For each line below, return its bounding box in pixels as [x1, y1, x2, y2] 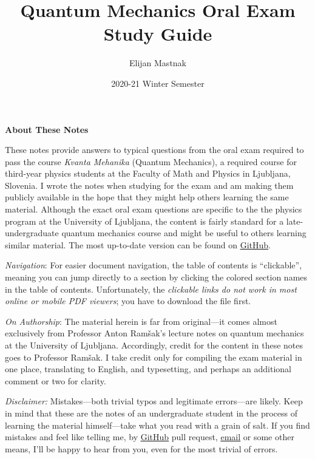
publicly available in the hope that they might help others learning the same [5, 191, 289, 203]
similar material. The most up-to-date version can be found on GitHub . [5, 238, 271, 251]
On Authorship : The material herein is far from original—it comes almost [5, 314, 277, 327]
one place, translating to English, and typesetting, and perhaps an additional [5, 362, 291, 375]
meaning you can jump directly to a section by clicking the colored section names [5, 271, 308, 284]
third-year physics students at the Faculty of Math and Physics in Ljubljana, [5, 167, 291, 180]
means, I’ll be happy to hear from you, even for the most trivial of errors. [5, 442, 278, 455]
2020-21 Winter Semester [111, 76, 205, 89]
